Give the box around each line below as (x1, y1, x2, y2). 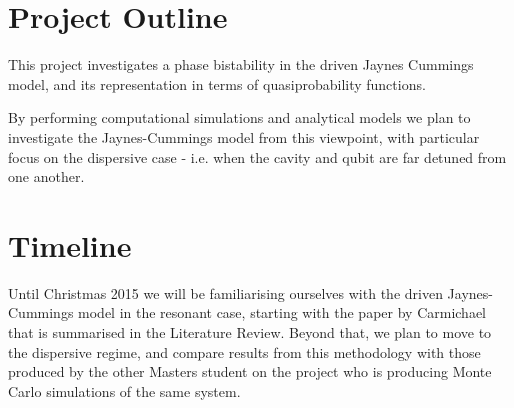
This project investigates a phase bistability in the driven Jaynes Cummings (8, 54, 474, 75)
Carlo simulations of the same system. (8, 380, 241, 401)
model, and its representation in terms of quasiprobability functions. (8, 73, 426, 94)
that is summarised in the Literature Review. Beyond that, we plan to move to (8, 322, 492, 342)
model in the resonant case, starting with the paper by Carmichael (78, 302, 487, 323)
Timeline (8, 224, 132, 265)
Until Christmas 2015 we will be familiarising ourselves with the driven (8, 282, 443, 303)
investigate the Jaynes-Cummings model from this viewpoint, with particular (8, 126, 480, 147)
